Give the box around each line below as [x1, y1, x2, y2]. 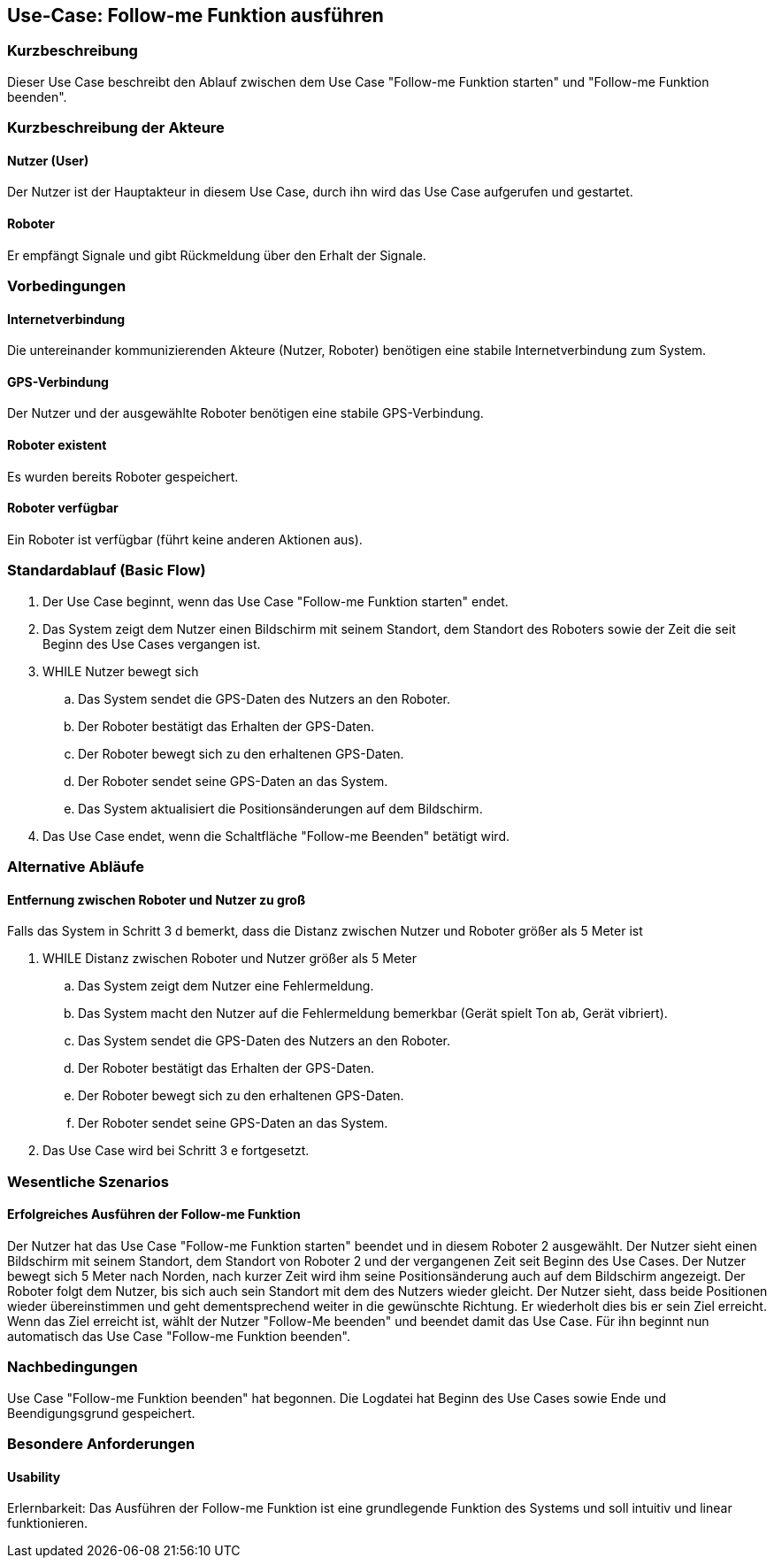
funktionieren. [7, 1515, 88, 1531]
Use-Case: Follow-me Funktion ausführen [7, 4, 384, 27]
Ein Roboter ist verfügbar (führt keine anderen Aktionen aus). [7, 531, 363, 547]
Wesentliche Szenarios [7, 1172, 169, 1191]
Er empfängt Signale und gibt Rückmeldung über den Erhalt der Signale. [7, 247, 426, 263]
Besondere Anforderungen [7, 1434, 195, 1453]
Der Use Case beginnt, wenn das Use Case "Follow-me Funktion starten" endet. [42, 593, 509, 609]
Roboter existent [7, 437, 107, 453]
